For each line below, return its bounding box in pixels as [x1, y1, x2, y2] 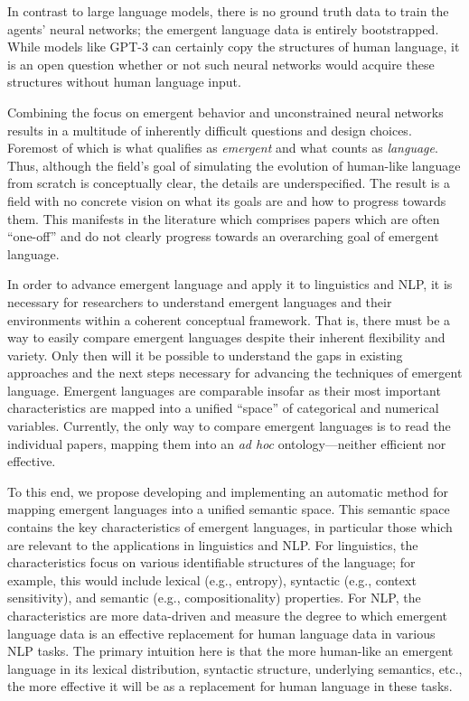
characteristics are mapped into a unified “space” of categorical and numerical [7, 398, 439, 417]
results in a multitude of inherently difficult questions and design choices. [7, 120, 412, 139]
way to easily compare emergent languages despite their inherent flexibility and [7, 328, 446, 347]
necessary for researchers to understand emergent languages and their [7, 292, 392, 311]
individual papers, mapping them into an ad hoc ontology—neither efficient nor [7, 434, 446, 453]
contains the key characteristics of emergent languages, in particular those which [7, 518, 453, 537]
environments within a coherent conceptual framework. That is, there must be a [7, 310, 451, 329]
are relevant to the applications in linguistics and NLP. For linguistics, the [7, 535, 418, 554]
